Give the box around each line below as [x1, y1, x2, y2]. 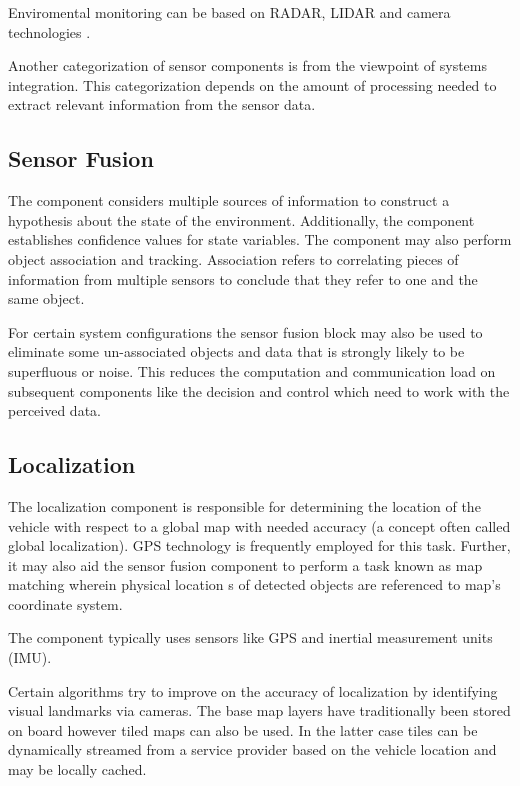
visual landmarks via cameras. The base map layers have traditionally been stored [8, 700, 511, 721]
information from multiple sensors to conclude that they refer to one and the [8, 268, 478, 289]
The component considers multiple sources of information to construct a [8, 190, 450, 211]
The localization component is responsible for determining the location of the [8, 495, 481, 516]
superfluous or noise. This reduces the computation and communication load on [8, 360, 496, 381]
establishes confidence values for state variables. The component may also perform [8, 229, 512, 250]
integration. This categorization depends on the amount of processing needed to [8, 74, 497, 95]
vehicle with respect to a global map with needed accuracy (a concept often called [8, 515, 511, 536]
